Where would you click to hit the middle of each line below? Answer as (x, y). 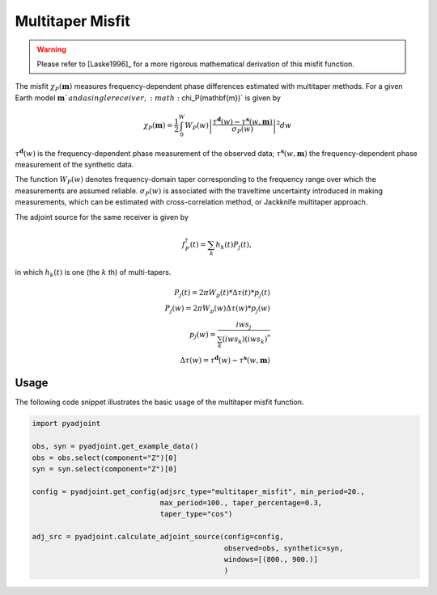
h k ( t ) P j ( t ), (234, 245)
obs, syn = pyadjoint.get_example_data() (115, 446)
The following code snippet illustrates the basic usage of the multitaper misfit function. (159, 402)
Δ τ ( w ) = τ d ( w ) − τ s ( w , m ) (225, 359)
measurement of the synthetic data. (74, 165)
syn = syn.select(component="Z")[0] (105, 468)
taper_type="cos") (196, 514)
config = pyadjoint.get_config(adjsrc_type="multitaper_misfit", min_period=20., (199, 492)
